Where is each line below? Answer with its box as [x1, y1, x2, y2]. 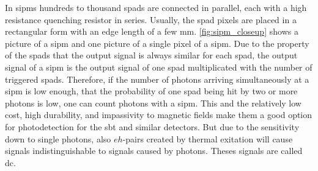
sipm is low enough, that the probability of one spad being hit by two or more [5, 85, 298, 97]
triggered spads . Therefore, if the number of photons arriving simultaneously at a [5, 72, 309, 85]
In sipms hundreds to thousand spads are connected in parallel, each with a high [5, 1, 307, 13]
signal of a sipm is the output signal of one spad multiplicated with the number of [5, 60, 312, 73]
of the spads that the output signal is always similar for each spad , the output [5, 49, 298, 61]
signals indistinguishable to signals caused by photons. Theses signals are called [5, 144, 303, 157]
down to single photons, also [5, 132, 111, 145]
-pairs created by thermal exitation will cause [122, 132, 293, 145]
